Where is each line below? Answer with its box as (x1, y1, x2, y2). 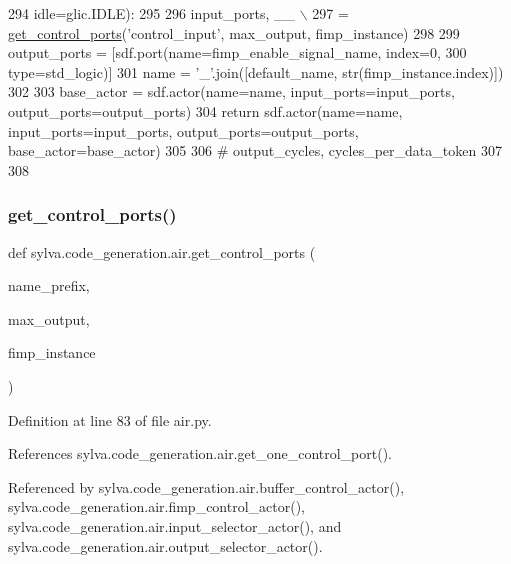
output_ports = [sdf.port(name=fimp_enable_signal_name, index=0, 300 (8, 42, 467, 63)
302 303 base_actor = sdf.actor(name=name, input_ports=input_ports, (8, 81, 455, 102)
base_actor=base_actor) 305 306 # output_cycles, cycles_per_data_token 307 (8, 140, 502, 161)
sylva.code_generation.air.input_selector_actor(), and (8, 515, 342, 536)
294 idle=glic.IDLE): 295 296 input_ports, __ (8, 3, 295, 23)
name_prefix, (8, 275, 90, 296)
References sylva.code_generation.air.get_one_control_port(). (8, 443, 393, 464)
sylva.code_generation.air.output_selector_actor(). (8, 535, 323, 556)
